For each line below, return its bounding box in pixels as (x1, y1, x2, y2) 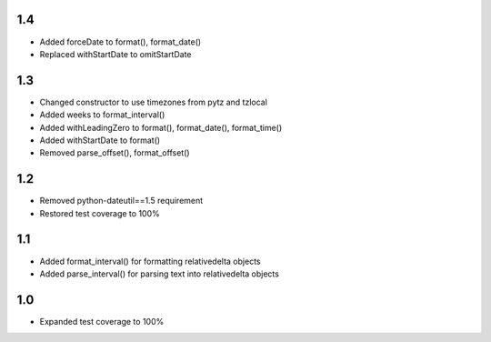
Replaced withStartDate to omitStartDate (39, 48, 192, 59)
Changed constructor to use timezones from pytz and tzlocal (39, 96, 268, 107)
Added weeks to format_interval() (39, 109, 165, 120)
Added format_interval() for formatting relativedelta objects (39, 256, 261, 267)
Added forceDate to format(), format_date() (39, 36, 202, 47)
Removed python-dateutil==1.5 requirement (39, 196, 204, 206)
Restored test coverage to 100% (39, 207, 160, 218)
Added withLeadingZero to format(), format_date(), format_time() (39, 122, 283, 133)
